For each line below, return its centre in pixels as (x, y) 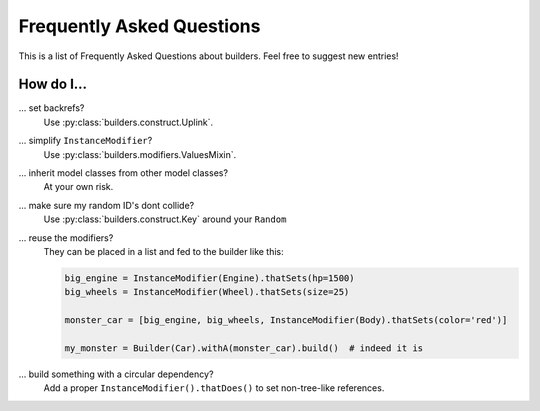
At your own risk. (78, 187)
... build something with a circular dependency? (116, 374)
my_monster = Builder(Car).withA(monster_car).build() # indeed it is (244, 348)
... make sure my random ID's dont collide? (106, 205)
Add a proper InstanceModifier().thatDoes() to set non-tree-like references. (214, 388)
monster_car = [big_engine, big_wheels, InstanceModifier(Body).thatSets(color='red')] (286, 320)
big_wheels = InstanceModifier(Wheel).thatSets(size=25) (207, 292)
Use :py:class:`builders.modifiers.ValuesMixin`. (140, 154)
